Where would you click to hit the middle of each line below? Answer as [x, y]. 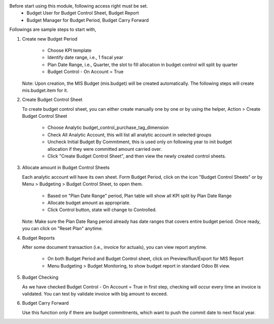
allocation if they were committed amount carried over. [105, 149]
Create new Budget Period [50, 39]
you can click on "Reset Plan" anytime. [63, 229]
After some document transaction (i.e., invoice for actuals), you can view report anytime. [115, 247]
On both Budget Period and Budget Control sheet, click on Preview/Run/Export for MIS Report [145, 258]
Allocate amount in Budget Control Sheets [66, 168]
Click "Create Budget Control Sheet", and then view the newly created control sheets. [137, 156]
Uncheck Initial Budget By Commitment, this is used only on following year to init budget [140, 142]
